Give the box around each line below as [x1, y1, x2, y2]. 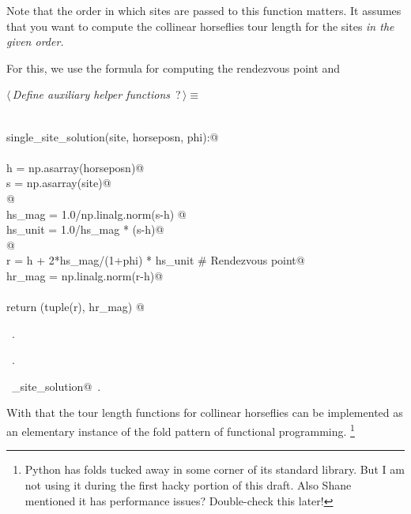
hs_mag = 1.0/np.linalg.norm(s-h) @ [6, 205, 187, 222]
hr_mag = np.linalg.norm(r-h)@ [6, 267, 164, 283]
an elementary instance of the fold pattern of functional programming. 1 [6, 421, 355, 439]
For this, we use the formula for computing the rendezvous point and [6, 59, 341, 76]
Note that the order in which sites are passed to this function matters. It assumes [6, 2, 402, 18]
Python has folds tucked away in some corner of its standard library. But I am [25, 461, 405, 478]
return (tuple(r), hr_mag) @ [6, 298, 145, 315]
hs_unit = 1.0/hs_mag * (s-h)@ [6, 221, 164, 238]
